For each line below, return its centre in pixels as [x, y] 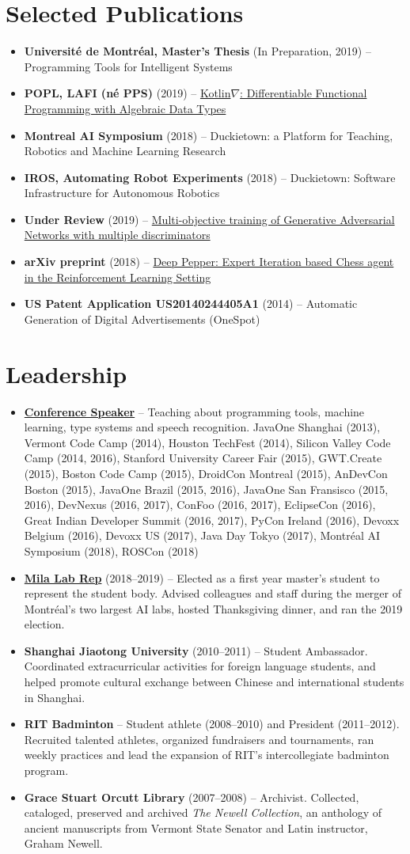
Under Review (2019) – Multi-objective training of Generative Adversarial [209, 219]
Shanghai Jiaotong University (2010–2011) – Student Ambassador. [196, 650]
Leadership [66, 373]
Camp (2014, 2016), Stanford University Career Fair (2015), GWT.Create [203, 458]
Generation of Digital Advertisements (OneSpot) [142, 319]
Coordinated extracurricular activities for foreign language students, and [200, 666]
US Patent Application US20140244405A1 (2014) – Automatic [191, 304]
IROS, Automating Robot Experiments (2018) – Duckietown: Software [210, 177]
